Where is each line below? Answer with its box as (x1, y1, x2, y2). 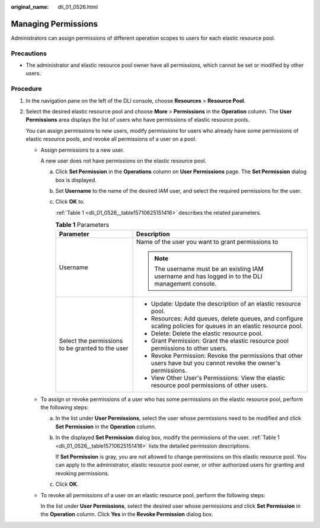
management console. (154, 279, 217, 288)
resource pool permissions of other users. (151, 381, 268, 389)
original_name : (11, 4, 49, 10)
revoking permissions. (55, 469, 110, 477)
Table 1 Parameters (55, 221, 110, 229)
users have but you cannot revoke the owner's (151, 359, 281, 367)
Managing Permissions (11, 18, 98, 29)
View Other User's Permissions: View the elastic (151, 374, 286, 382)
